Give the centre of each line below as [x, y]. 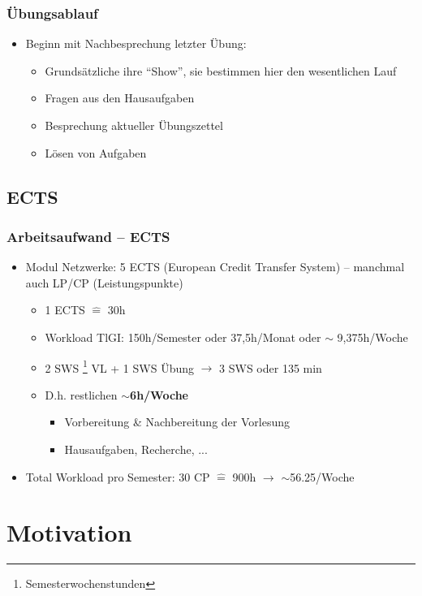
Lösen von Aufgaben [96, 152]
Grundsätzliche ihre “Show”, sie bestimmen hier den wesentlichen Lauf [221, 70]
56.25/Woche [322, 476]
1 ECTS [65, 310]
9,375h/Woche [372, 337]
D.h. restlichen [81, 394]
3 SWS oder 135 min [271, 367]
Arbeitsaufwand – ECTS [88, 236]
